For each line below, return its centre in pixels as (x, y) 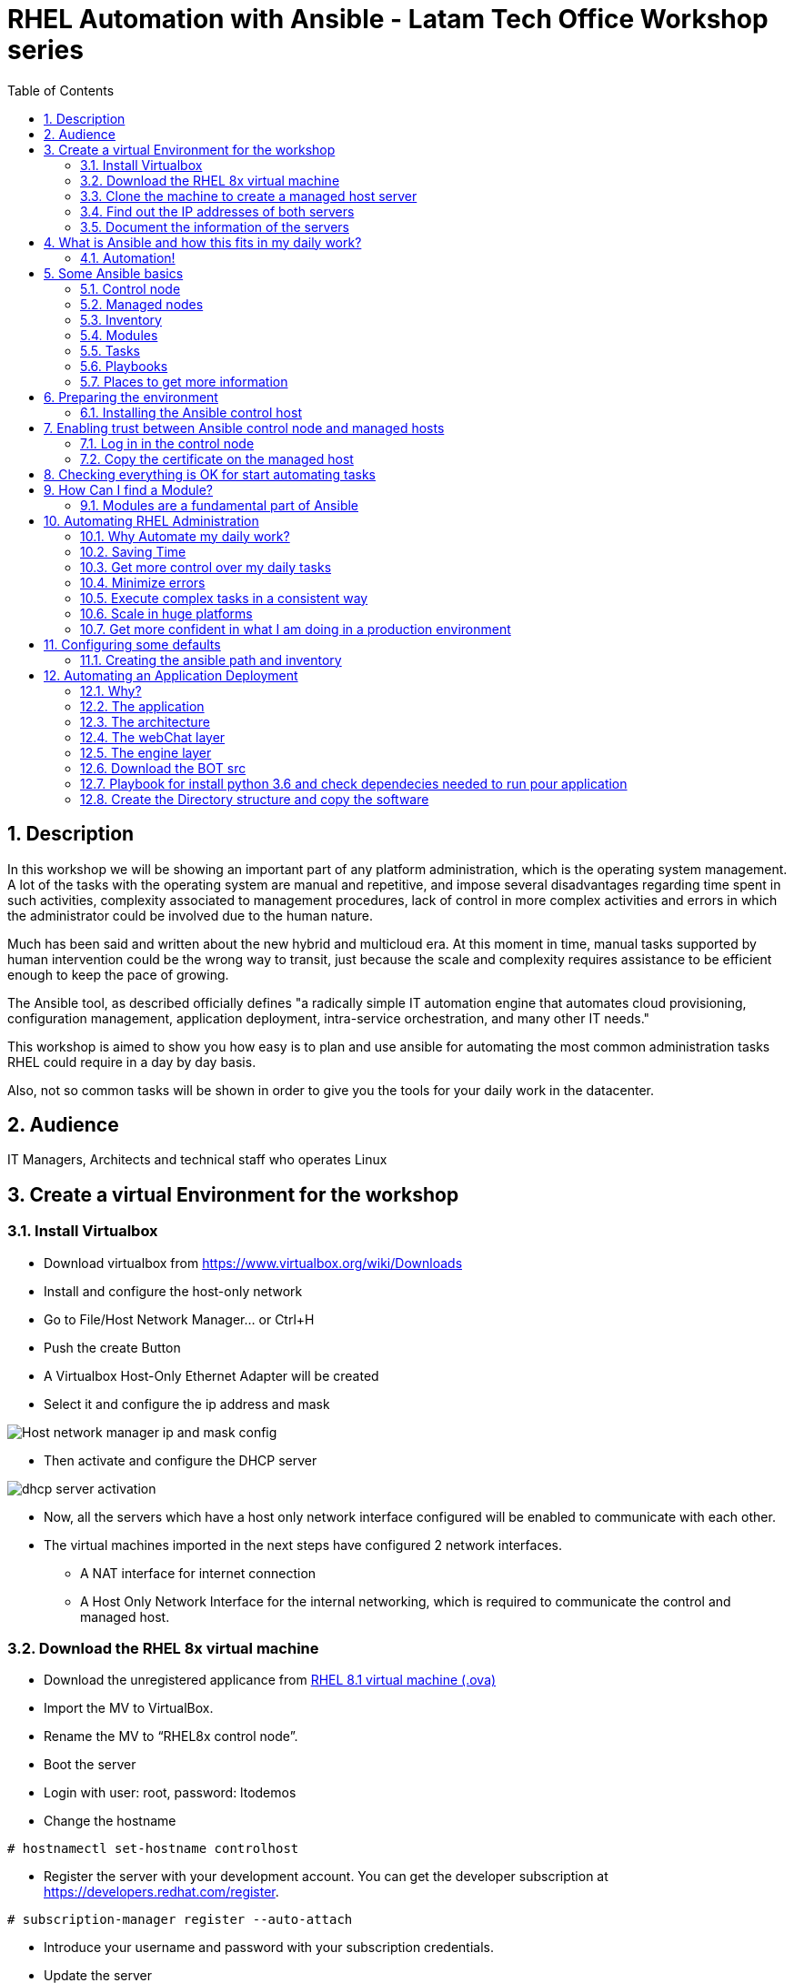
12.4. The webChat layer (153, 737)
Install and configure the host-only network (173, 1291)
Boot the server (90, 1765)
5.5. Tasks (111, 350)
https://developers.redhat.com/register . (161, 1892)
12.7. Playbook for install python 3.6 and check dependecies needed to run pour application (354, 783)
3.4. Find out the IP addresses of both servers (217, 211)
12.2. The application (142, 706)
